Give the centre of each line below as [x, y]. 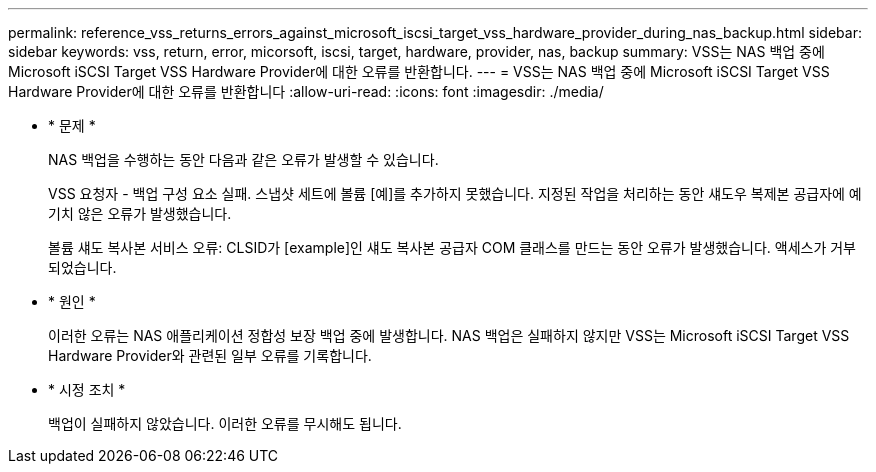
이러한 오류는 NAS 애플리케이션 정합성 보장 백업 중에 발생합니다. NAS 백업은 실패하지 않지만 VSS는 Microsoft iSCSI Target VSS [449, 335]
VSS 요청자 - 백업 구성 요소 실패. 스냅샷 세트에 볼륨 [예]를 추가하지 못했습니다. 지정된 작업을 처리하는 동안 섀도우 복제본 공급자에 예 [455, 193]
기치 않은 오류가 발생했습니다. [140, 213]
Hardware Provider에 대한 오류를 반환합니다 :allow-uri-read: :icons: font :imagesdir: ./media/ [306, 91]
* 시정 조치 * [87, 389]
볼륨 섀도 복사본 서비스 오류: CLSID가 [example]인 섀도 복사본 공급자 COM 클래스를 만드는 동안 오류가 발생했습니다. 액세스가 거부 [452, 247]
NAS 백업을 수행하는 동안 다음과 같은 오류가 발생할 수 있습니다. [243, 159]
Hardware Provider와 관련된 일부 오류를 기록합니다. [210, 355]
